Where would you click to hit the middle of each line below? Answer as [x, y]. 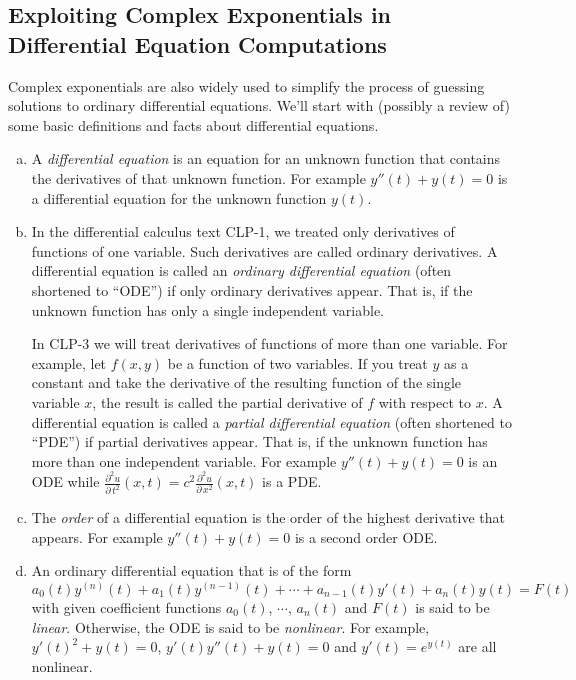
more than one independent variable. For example [184, 460]
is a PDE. [292, 481]
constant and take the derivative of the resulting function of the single [246, 382]
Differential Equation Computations [197, 43]
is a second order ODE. [366, 536]
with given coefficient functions [126, 607]
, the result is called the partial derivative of [227, 401]
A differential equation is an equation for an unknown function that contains [266, 158]
